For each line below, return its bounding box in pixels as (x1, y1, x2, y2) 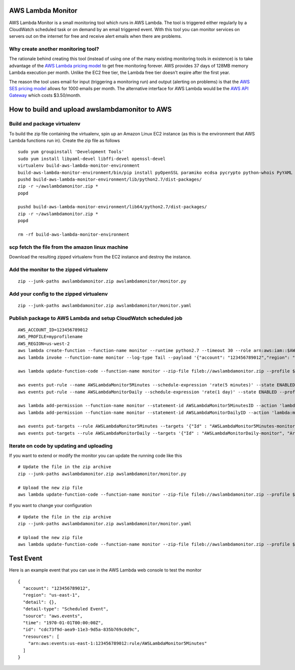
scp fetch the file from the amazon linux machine (9, 244, 129, 251)
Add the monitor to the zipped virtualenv (9, 266, 108, 273)
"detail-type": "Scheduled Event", (23, 606, 109, 612)
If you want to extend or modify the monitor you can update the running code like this (9, 453, 182, 459)
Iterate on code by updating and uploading (9, 442, 113, 449)
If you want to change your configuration (9, 503, 92, 509)
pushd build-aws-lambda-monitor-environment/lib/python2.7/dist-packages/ (18, 176, 202, 182)
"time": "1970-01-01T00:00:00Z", (23, 620, 104, 625)
